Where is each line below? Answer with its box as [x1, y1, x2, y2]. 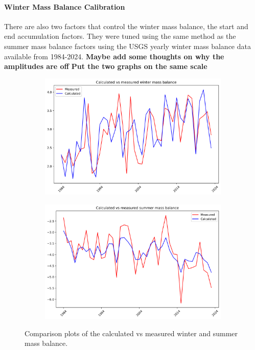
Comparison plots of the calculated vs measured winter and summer [25, 328, 238, 338]
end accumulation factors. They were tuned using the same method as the [4, 31, 236, 41]
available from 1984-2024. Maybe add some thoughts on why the [4, 51, 224, 61]
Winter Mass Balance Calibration [4, 1, 125, 12]
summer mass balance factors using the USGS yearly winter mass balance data [4, 40, 251, 51]
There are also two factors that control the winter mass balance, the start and [4, 20, 248, 31]
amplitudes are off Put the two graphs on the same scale [4, 61, 207, 72]
